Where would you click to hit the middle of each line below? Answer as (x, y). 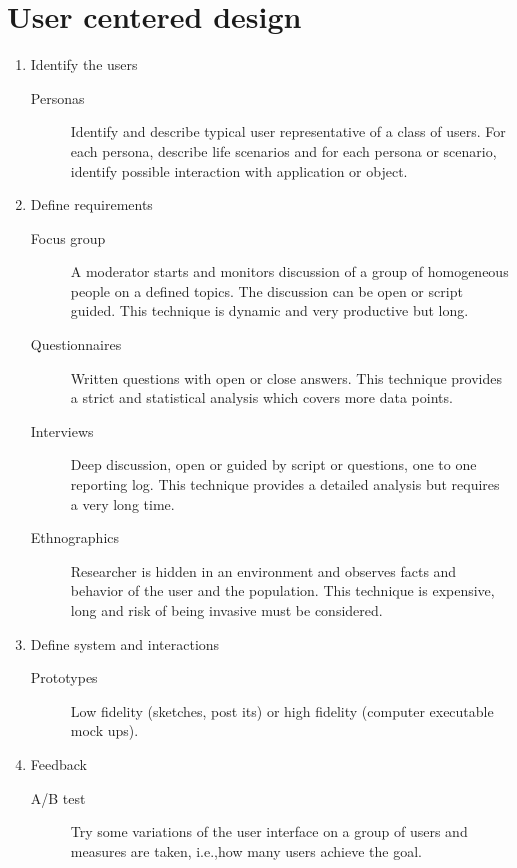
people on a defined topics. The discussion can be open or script (266, 290)
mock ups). (104, 730)
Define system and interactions (125, 643)
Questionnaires (76, 344)
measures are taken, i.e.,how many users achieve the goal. (246, 850)
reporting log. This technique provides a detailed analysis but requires (285, 484)
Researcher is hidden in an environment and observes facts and (263, 570)
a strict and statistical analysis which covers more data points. (261, 397)
